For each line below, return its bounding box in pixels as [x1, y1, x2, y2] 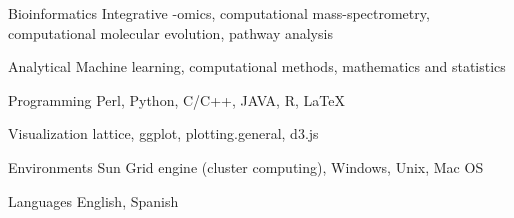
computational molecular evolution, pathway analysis [8, 22, 333, 43]
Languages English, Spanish [8, 190, 179, 211]
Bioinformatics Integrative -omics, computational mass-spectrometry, [8, 3, 430, 23]
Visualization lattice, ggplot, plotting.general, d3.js [8, 123, 319, 144]
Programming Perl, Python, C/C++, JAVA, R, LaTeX [8, 89, 345, 110]
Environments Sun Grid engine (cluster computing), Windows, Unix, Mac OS [8, 156, 484, 177]
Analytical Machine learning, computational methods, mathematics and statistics [8, 56, 506, 77]
